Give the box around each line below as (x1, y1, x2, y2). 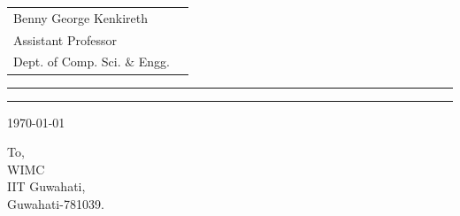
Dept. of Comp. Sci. (13, 52, 121, 71)
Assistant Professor (13, 30, 117, 49)
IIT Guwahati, (7, 177, 86, 196)
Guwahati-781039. (7, 194, 104, 212)
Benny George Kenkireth (13, 8, 149, 27)
